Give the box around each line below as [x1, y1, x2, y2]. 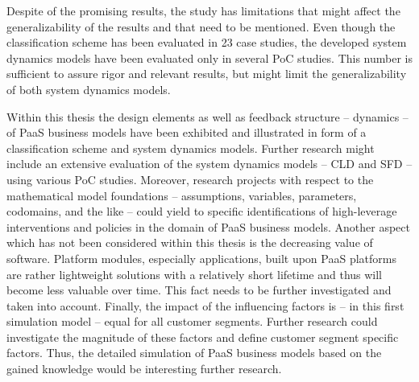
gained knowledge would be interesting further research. [6, 360, 282, 377]
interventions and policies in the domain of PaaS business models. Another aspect [6, 218, 410, 235]
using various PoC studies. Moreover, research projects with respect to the [6, 170, 374, 187]
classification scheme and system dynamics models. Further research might [6, 139, 375, 156]
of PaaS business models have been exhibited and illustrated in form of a [6, 124, 367, 141]
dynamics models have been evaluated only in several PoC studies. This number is [6, 49, 413, 66]
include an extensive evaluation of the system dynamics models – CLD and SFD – [6, 155, 413, 172]
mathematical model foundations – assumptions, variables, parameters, [6, 187, 357, 203]
